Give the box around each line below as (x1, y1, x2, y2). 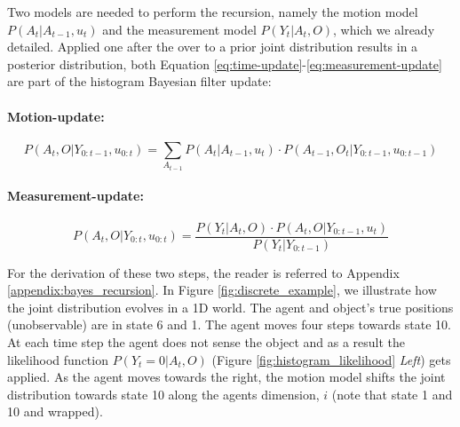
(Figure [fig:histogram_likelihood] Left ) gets (211, 350, 451, 368)
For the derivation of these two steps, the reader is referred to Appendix (7, 263, 400, 281)
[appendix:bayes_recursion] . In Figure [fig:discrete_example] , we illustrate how (7, 281, 437, 299)
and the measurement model (102, 20, 257, 38)
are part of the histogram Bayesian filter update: (7, 72, 272, 91)
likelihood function (7, 350, 108, 368)
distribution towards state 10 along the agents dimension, (7, 384, 320, 403)
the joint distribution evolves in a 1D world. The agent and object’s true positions (7, 297, 454, 316)
